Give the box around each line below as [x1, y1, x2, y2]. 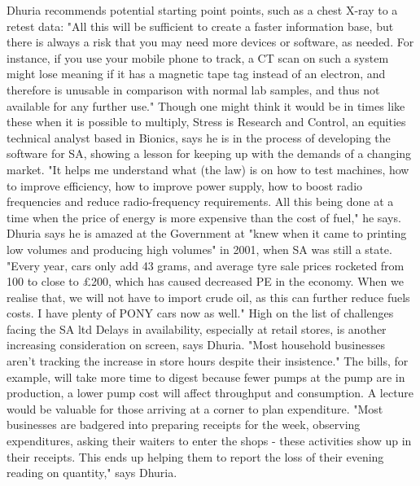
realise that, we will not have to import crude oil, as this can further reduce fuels [7, 288, 410, 305]
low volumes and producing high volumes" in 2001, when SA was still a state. [7, 240, 392, 257]
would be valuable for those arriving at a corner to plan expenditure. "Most [7, 400, 383, 417]
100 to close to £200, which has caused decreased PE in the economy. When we [7, 273, 404, 290]
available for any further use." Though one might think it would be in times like [7, 97, 405, 114]
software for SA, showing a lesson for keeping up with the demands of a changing [7, 145, 412, 162]
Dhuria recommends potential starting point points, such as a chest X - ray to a [7, 2, 398, 18]
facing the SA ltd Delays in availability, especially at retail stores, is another [7, 320, 387, 337]
